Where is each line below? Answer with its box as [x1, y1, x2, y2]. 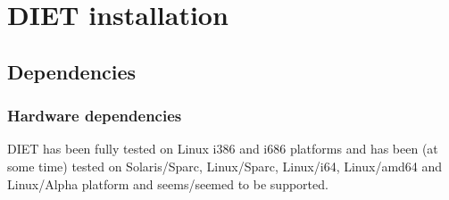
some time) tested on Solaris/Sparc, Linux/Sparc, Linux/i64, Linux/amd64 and [7, 156, 443, 175]
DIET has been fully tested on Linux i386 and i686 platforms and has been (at [7, 139, 438, 158]
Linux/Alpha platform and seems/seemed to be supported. [7, 174, 328, 193]
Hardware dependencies [7, 104, 182, 127]
